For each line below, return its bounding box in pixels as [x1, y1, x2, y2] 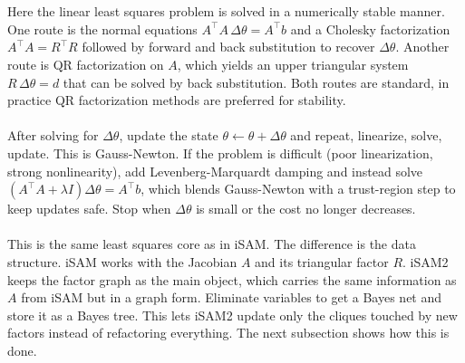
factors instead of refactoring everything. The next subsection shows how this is [7, 323, 450, 342]
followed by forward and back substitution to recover [82, 37, 375, 56]
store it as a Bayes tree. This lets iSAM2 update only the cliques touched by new [7, 305, 458, 324]
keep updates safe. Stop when [7, 199, 171, 218]
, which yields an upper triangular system [177, 54, 409, 73]
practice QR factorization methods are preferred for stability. [7, 91, 346, 110]
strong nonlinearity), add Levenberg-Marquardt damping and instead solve [7, 161, 423, 180]
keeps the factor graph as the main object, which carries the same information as [7, 270, 457, 289]
